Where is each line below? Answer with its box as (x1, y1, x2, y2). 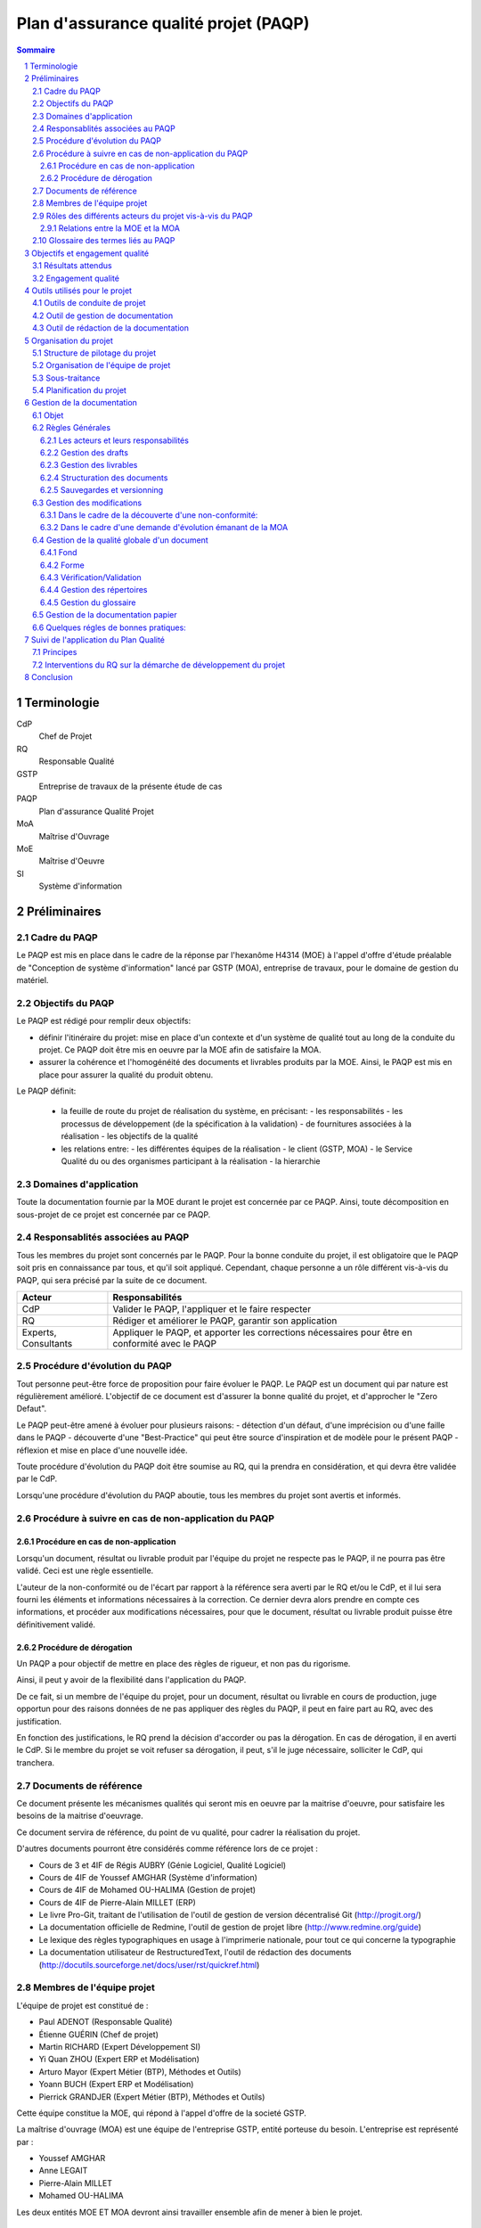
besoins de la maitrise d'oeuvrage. (16, 1810, 143, 1822)
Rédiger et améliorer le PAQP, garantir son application (112, 1315, 338, 1327)
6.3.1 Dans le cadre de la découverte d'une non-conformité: (40, 510, 258, 520)
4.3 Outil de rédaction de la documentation (32, 323, 189, 333)
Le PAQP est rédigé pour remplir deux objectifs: (16, 1016, 192, 1027)
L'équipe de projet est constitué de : (16, 2000, 149, 2011)
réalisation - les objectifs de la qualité (61, 1131, 199, 1142)
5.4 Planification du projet (32, 385, 126, 396)
